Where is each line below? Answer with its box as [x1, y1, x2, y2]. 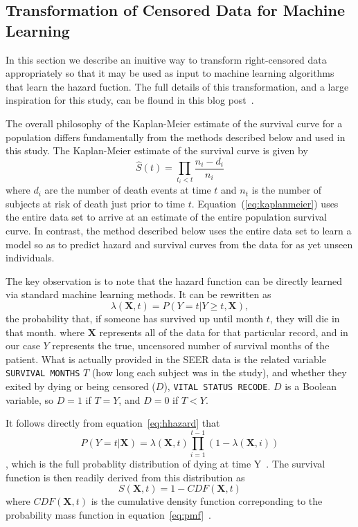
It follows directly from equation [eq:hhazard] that [6, 416, 220, 430]
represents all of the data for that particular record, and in [99, 324, 348, 339]
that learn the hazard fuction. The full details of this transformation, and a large [6, 79, 349, 93]
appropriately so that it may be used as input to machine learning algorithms [6, 66, 334, 80]
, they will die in [269, 311, 340, 325]
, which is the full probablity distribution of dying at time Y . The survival [6, 456, 325, 470]
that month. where [6, 324, 84, 339]
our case [6, 338, 40, 353]
